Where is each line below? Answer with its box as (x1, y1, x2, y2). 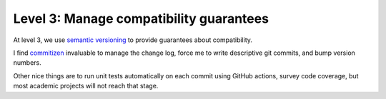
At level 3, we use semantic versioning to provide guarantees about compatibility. (13, 36, 253, 44)
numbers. (13, 58, 42, 67)
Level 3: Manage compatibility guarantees (13, 11, 269, 26)
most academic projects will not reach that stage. (13, 82, 159, 90)
